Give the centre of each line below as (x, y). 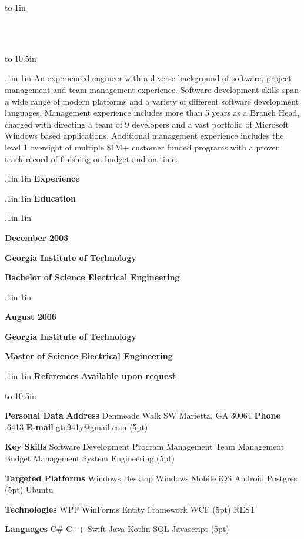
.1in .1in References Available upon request (90, 376)
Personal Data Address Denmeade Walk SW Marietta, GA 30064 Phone (143, 415)
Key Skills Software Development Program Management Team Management (145, 446)
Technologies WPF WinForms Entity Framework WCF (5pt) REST (130, 509)
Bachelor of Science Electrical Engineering (92, 277)
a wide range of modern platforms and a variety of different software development (152, 101)
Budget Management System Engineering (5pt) (90, 458)
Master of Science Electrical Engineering (89, 356)
